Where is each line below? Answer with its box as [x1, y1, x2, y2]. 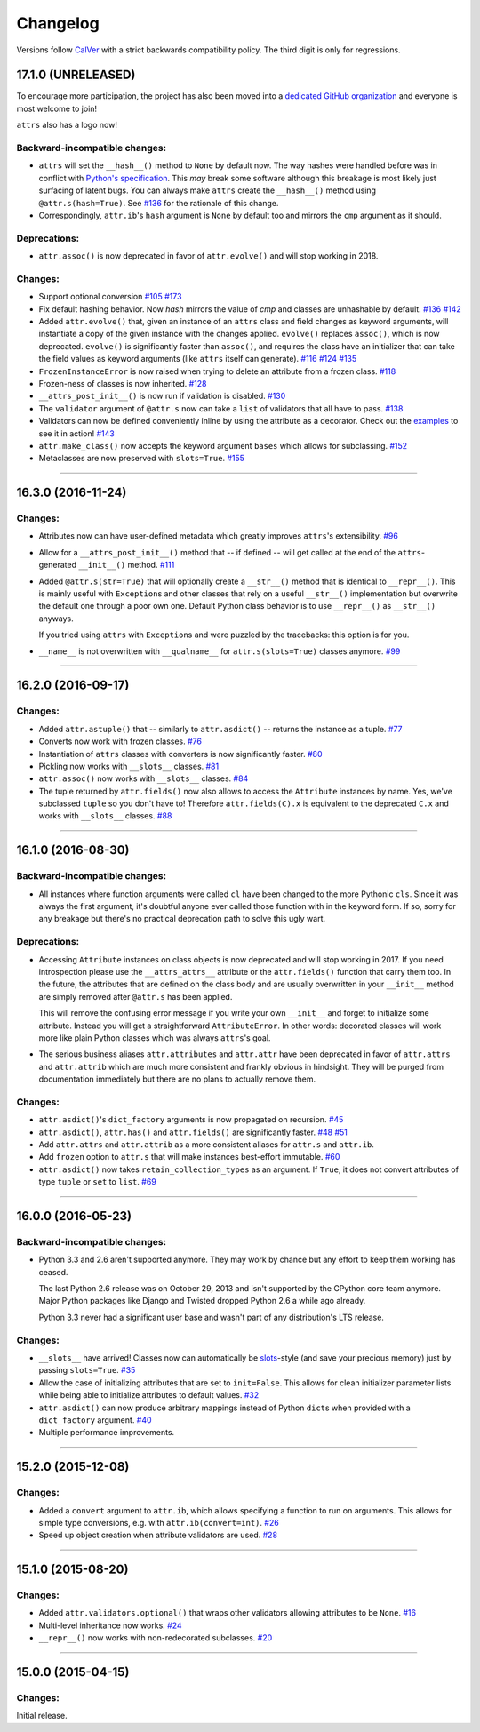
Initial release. [16, 1711, 68, 1721]
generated [38, 560, 77, 571]
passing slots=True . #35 [38, 1365, 136, 1376]
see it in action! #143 [38, 427, 115, 439]
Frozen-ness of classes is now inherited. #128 [38, 378, 208, 388]
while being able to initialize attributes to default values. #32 [38, 1390, 260, 1401]
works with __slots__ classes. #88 [38, 810, 172, 821]
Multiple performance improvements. [38, 1427, 175, 1438]
